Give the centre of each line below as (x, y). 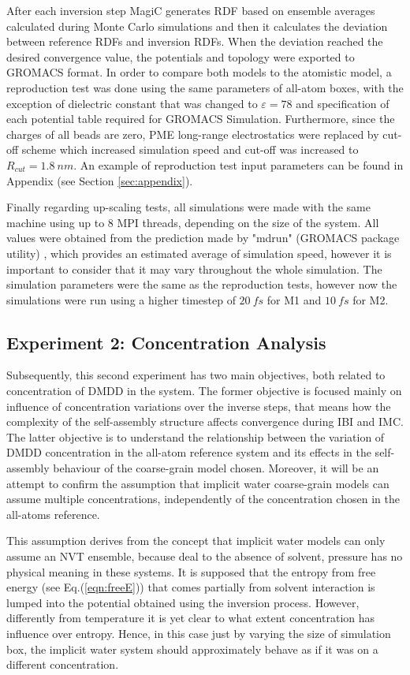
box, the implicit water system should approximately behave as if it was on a (192, 649)
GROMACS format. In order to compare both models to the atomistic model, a (199, 72)
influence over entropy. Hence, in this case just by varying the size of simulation (199, 633)
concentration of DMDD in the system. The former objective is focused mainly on (204, 391)
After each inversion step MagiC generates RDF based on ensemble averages (191, 10)
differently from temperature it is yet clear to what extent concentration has (191, 618)
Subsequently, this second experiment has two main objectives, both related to (196, 375)
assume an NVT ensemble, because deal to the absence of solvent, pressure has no (205, 556)
